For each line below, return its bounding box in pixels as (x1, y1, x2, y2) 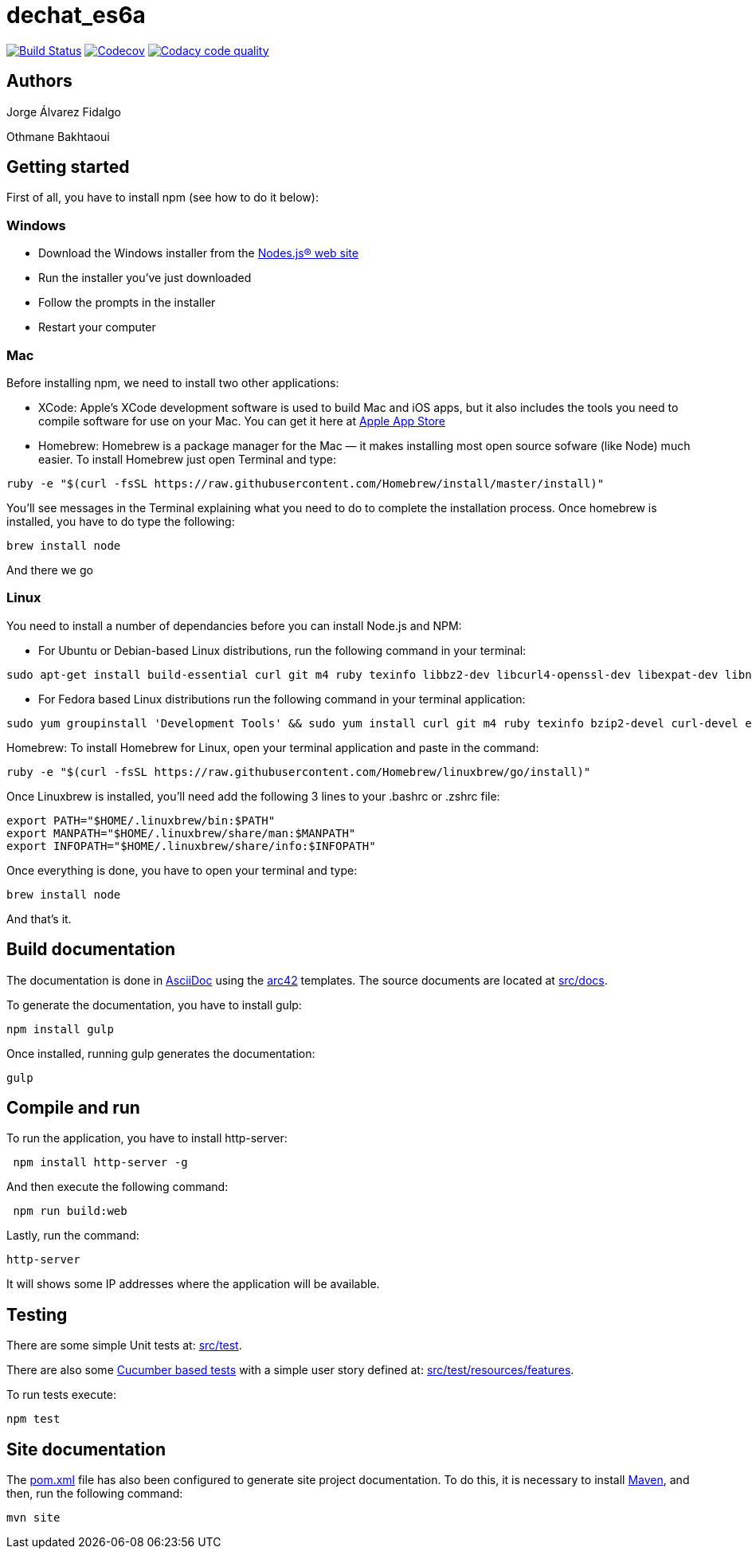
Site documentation (6, 1439, 166, 1459)
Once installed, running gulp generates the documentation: (6, 1046, 315, 1060)
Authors (6, 71, 72, 92)
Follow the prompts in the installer (38, 296, 216, 310)
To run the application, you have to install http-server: (6, 1131, 288, 1146)
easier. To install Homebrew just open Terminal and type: (38, 452, 336, 466)
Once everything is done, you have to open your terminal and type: (6, 863, 358, 877)
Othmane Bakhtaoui (6, 129, 110, 143)
